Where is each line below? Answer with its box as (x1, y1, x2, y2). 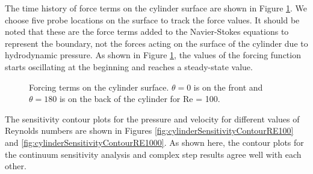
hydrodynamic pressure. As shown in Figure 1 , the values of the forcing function (5, 49, 301, 61)
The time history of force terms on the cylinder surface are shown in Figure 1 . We (5, 2, 308, 14)
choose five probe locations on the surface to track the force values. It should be (5, 13, 300, 26)
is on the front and (193, 80, 263, 93)
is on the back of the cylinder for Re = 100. (59, 92, 220, 105)
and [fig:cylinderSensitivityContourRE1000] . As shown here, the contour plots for (5, 136, 304, 148)
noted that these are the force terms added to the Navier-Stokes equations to (5, 25, 289, 38)
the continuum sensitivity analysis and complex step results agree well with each (5, 148, 302, 160)
